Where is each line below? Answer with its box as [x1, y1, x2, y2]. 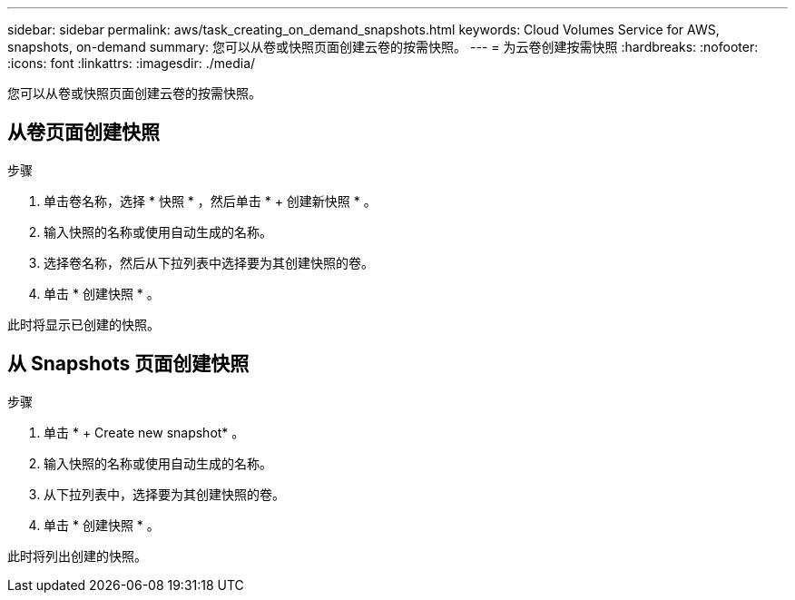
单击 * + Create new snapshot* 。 [44, 424, 245, 440]
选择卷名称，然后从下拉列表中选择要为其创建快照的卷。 [44, 254, 374, 270]
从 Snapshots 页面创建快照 [7, 352, 250, 376]
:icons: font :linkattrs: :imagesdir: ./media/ [7, 55, 256, 71]
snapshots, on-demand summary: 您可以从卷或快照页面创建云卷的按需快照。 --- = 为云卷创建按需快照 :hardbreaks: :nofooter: [7, 39, 759, 54]
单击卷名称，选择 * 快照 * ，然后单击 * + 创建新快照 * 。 [44, 192, 377, 209]
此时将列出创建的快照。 [7, 547, 147, 564]
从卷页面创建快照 [7, 121, 160, 144]
